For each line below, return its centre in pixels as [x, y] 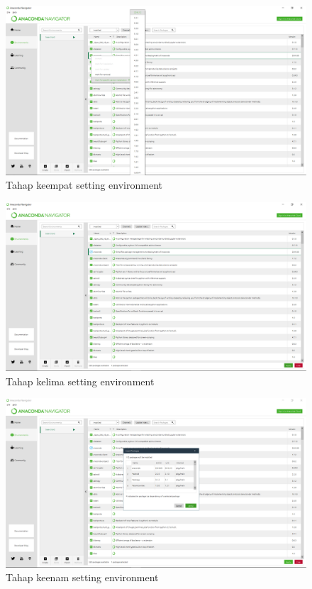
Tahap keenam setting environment [82, 577]
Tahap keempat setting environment [84, 185]
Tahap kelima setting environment [80, 381]
